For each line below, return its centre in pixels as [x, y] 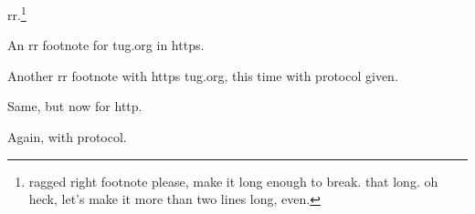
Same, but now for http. [75, 106]
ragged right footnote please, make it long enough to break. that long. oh [233, 181]
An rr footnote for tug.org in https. [106, 45]
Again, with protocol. [67, 137]
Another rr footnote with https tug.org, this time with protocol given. [203, 75]
